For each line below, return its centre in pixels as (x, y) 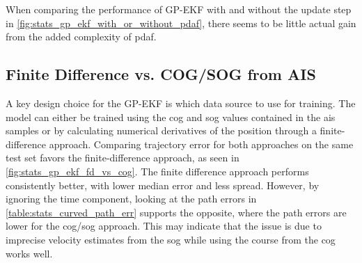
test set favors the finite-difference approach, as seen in (123, 158)
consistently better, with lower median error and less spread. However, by (163, 185)
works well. (29, 253)
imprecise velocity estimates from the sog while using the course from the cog (171, 239)
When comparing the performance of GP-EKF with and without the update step (179, 9)
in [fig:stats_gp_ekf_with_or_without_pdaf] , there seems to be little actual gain (181, 23)
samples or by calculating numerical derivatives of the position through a (161, 130)
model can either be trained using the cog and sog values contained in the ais (171, 117)
